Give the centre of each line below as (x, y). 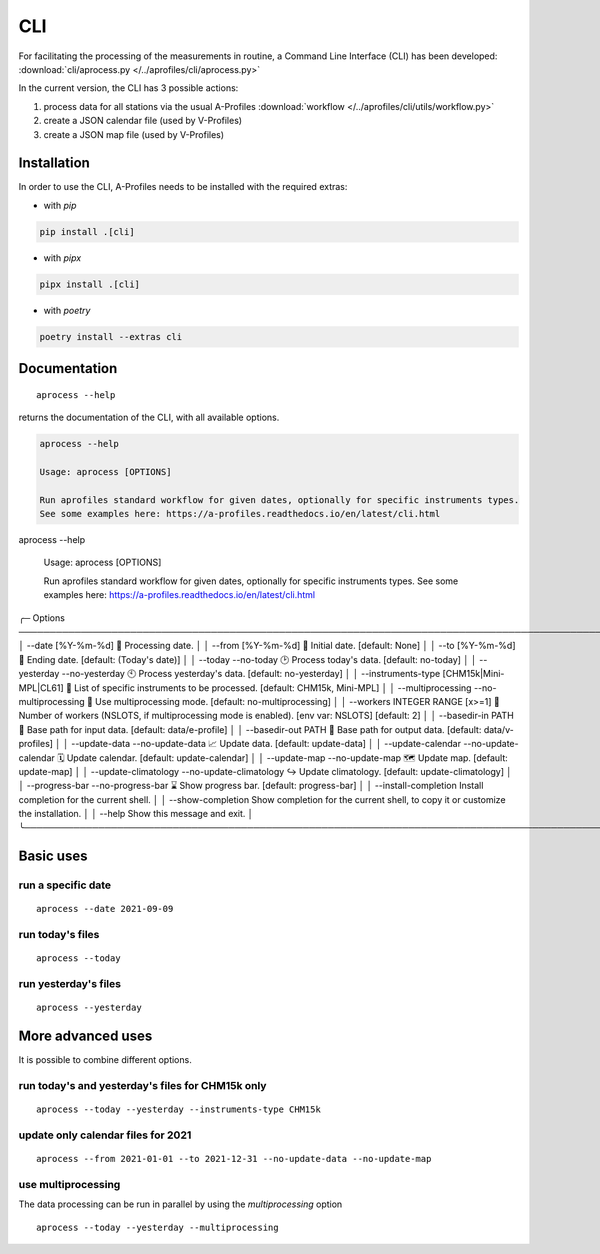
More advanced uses (85, 1036)
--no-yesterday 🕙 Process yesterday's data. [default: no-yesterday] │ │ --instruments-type (251, 674)
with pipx (62, 257)
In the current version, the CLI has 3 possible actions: (128, 88)
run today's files (59, 935)
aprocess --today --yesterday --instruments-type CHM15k (179, 1109)
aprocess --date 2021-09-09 (105, 909)
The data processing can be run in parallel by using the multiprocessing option (180, 1204)
